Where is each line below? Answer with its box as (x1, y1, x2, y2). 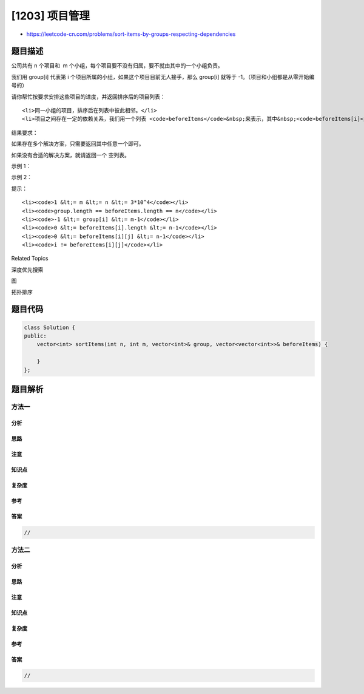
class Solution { (24, 324, 76, 331)
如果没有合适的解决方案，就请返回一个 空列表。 (11, 151, 130, 158)
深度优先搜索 (11, 266, 44, 273)
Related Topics (11, 255, 49, 262)
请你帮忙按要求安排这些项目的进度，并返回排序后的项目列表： (11, 93, 166, 100)
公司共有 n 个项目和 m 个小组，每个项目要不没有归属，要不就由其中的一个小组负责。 (11, 62, 224, 69)
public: (24, 333, 47, 339)
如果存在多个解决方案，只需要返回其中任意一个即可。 (11, 140, 144, 148)
